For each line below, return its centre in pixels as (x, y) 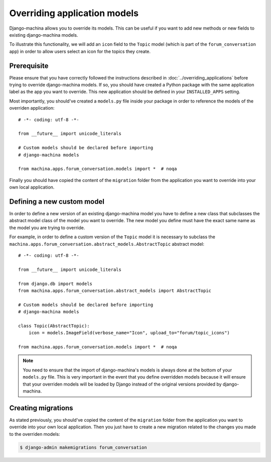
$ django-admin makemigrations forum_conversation (84, 447)
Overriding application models (74, 13)
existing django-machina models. (44, 35)
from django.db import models (55, 284)
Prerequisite (29, 66)
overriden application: (32, 108)
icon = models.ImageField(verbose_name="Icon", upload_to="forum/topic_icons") (129, 333)
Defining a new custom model (57, 201)
